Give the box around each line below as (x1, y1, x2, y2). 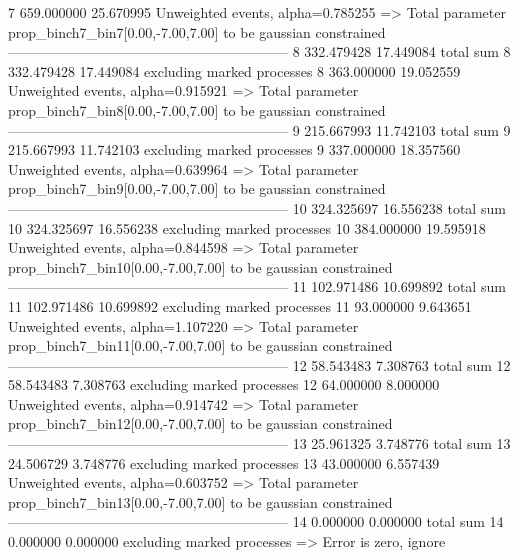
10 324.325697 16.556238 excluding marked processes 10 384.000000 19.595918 (8, 217, 486, 238)
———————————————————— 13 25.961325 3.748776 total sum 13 (8, 433, 511, 454)
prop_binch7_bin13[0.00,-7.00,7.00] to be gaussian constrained (8, 491, 393, 512)
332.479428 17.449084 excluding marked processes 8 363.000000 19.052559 (8, 60, 461, 81)
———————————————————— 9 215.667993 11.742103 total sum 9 (8, 119, 511, 140)
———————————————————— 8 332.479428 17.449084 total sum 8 (8, 41, 511, 62)
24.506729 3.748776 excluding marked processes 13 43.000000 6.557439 (8, 452, 440, 473)
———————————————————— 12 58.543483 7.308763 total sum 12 (8, 354, 511, 375)
